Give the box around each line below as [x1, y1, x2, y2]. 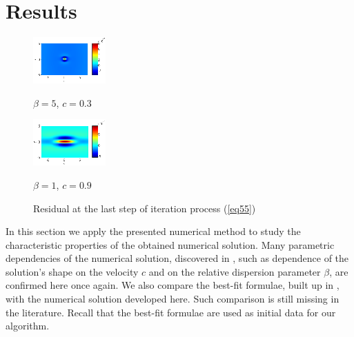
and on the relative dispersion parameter [148, 264, 321, 278]
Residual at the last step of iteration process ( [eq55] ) [33, 201, 256, 215]
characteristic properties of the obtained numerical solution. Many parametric [6, 237, 335, 252]
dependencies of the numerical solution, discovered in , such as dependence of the [6, 251, 349, 265]
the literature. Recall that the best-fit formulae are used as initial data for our [6, 305, 336, 319]
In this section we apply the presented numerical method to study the [6, 224, 301, 238]
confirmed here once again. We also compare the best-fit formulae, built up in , [6, 278, 340, 292]
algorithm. [6, 318, 50, 333]
